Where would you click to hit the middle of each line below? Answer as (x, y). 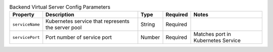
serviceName (26, 24)
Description (60, 15)
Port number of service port (79, 37)
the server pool (64, 28)
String (148, 24)
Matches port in (212, 34)
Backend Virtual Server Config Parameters (60, 7)
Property (24, 15)
